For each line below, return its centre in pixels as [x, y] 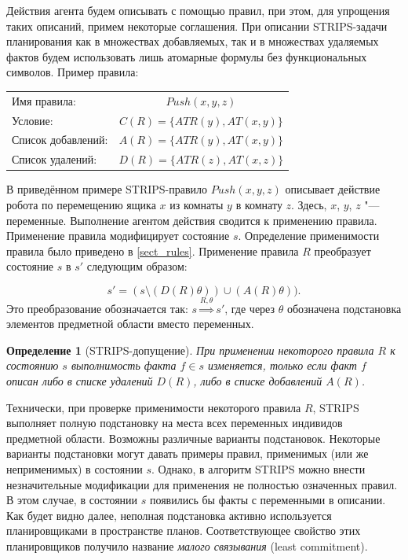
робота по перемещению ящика [81, 204]
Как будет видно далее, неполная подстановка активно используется [169, 515]
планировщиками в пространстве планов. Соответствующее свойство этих [184, 531]
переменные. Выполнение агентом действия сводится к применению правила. [192, 220]
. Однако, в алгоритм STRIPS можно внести [259, 469]
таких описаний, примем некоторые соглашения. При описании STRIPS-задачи [197, 26]
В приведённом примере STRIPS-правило [107, 189]
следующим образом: [137, 266]
